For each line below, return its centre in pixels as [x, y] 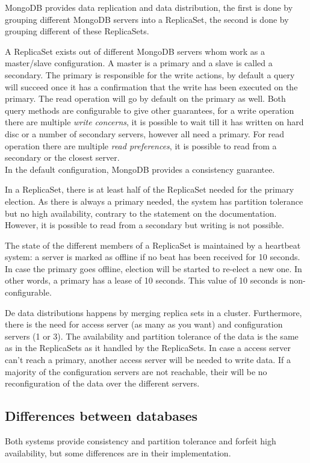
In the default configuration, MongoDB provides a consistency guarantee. [140, 169]
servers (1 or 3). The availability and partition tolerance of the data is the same [152, 336]
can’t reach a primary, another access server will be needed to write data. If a [148, 360]
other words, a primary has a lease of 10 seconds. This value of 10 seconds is [146, 280]
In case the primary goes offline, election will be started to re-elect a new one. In [153, 268]
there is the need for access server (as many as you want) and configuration [144, 324]
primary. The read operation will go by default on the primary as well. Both [145, 98]
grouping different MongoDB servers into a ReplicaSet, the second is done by [147, 19]
